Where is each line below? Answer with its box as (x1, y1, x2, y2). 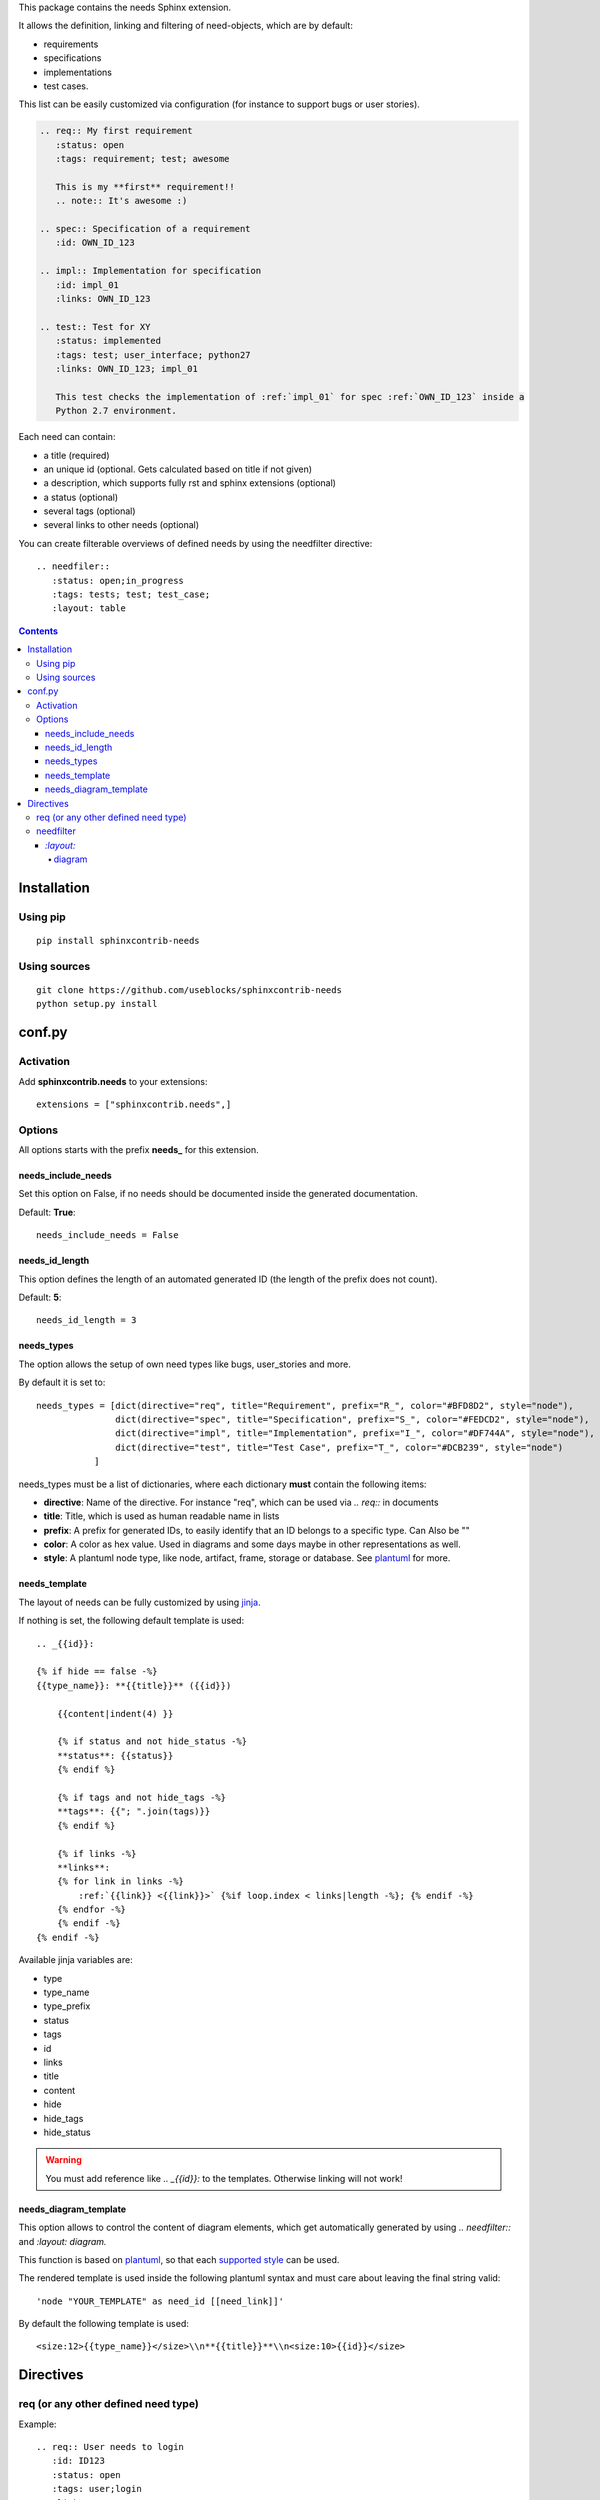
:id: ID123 (51, 2455, 105, 2467)
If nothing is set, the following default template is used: (18, 1615, 245, 1627)
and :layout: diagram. (18, 2235, 107, 2247)
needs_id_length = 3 (36, 1315, 137, 1326)
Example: (18, 2418, 57, 2430)
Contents (18, 625, 59, 637)
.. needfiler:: (36, 561, 111, 572)
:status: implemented (55, 335, 162, 347)
